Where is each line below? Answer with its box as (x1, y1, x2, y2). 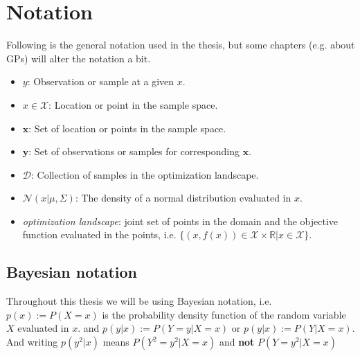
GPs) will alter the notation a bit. (6, 51, 151, 65)
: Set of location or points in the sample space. (28, 121, 226, 135)
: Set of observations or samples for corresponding (28, 144, 240, 159)
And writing (6, 335, 58, 349)
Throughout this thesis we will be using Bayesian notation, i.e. (6, 294, 272, 308)
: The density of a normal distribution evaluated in (75, 190, 291, 205)
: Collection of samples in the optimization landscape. (31, 167, 259, 181)
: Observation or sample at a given (27, 74, 174, 89)
